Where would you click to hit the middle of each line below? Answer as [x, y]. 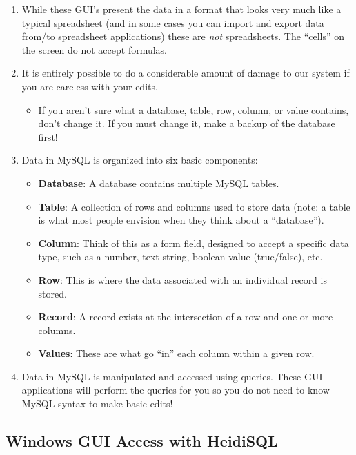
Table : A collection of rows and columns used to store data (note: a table [194, 206]
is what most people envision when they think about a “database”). [181, 220]
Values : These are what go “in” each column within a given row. [176, 353]
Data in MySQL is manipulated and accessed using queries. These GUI [172, 376]
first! [48, 136]
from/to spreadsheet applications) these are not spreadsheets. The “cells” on [183, 36]
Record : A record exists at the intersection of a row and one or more [186, 317]
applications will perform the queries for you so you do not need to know [176, 390]
